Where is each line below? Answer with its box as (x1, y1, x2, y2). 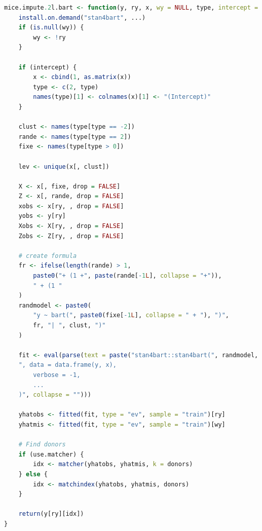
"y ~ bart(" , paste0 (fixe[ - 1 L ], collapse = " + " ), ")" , (33, 312, 229, 319)
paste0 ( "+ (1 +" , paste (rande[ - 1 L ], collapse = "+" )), (33, 272, 222, 280)
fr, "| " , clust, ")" (33, 322, 106, 329)
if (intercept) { (18, 63, 77, 71)
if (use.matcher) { (18, 450, 84, 458)
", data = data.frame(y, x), (18, 361, 117, 369)
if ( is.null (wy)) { (18, 24, 84, 31)
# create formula (18, 252, 77, 259)
